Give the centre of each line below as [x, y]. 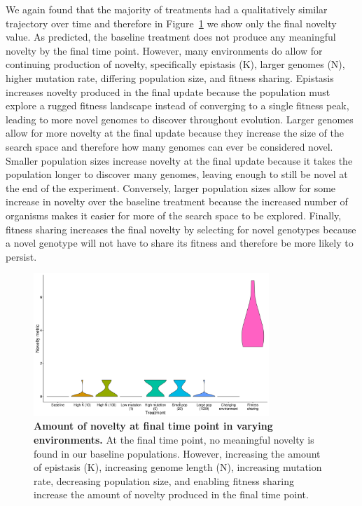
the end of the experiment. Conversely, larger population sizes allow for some [171, 187]
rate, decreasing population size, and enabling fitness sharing [164, 480]
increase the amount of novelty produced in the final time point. [171, 494]
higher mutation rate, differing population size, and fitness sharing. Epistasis [170, 77]
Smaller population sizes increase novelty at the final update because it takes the [179, 160]
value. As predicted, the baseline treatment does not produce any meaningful [171, 37]
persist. [21, 256]
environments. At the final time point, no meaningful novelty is [174, 439]
